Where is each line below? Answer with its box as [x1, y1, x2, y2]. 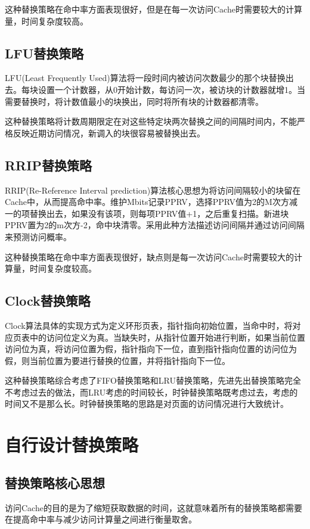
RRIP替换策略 [5, 155, 92, 174]
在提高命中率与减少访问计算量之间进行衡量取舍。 [5, 513, 197, 525]
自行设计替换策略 [5, 432, 139, 457]
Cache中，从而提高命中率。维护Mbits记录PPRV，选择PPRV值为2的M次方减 [5, 195, 297, 208]
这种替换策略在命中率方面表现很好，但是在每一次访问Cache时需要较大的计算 [5, 3, 302, 15]
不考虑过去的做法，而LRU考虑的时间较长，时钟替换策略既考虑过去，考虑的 [5, 385, 298, 398]
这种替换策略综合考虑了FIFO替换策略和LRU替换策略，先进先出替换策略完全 [5, 374, 301, 387]
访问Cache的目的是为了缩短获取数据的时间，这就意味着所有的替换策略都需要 [5, 501, 302, 514]
